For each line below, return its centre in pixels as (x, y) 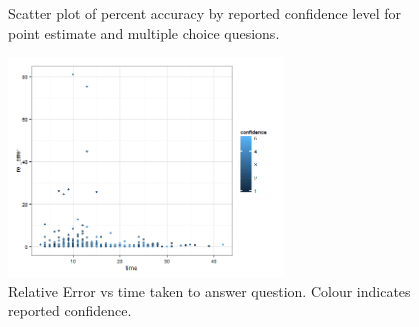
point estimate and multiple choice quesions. (144, 32)
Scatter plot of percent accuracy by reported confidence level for (205, 13)
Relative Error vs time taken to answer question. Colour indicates (209, 290)
